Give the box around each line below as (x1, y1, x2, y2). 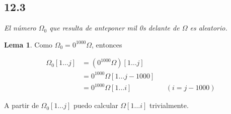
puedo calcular (73, 100, 118, 110)
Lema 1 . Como (4, 39, 53, 49)
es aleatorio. (190, 22, 227, 33)
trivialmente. (149, 100, 189, 110)
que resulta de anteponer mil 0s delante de (49, 22, 180, 33)
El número (4, 22, 36, 33)
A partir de (4, 100, 39, 110)
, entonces (92, 39, 122, 49)
